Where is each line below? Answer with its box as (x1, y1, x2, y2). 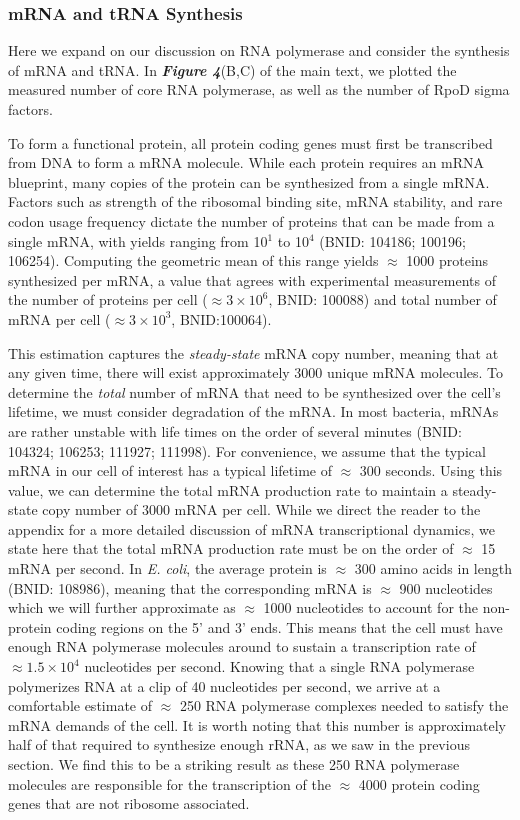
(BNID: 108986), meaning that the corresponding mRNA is (8, 577, 372, 598)
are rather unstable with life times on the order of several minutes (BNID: (8, 420, 462, 441)
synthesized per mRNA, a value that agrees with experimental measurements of (8, 269, 496, 290)
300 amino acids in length (354, 558, 512, 579)
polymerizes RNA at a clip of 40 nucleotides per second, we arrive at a (8, 675, 441, 696)
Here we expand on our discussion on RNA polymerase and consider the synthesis (8, 40, 510, 61)
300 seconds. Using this (359, 460, 503, 481)
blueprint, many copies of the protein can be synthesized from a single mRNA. (8, 171, 490, 192)
